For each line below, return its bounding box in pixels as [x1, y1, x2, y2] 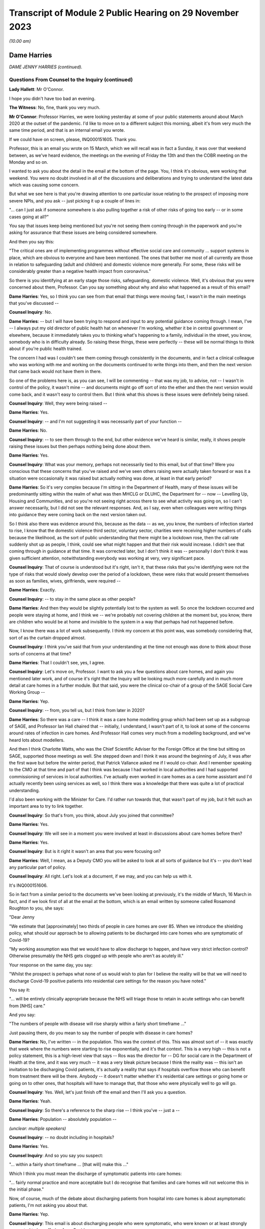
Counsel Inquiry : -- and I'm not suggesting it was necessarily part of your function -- [9, 418, 182, 424]
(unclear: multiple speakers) [9, 1125, 66, 1131]
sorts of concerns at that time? [9, 650, 71, 656]
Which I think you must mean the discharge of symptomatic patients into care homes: [9, 1170, 182, 1176]
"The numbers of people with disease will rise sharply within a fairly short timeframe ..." [9, 1021, 186, 1027]
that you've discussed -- [9, 300, 59, 306]
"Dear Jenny [9, 914, 35, 920]
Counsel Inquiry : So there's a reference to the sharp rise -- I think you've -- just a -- [9, 1107, 180, 1113]
